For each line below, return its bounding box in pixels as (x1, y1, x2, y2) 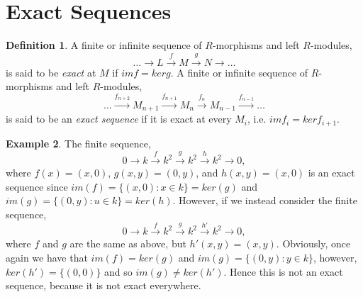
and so (104, 264, 133, 279)
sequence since (6, 179, 68, 194)
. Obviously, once (276, 236, 351, 251)
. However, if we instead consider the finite (172, 193, 357, 208)
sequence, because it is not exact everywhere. (6, 278, 201, 293)
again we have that (6, 250, 88, 264)
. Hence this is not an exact (223, 264, 343, 279)
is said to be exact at (6, 65, 96, 79)
